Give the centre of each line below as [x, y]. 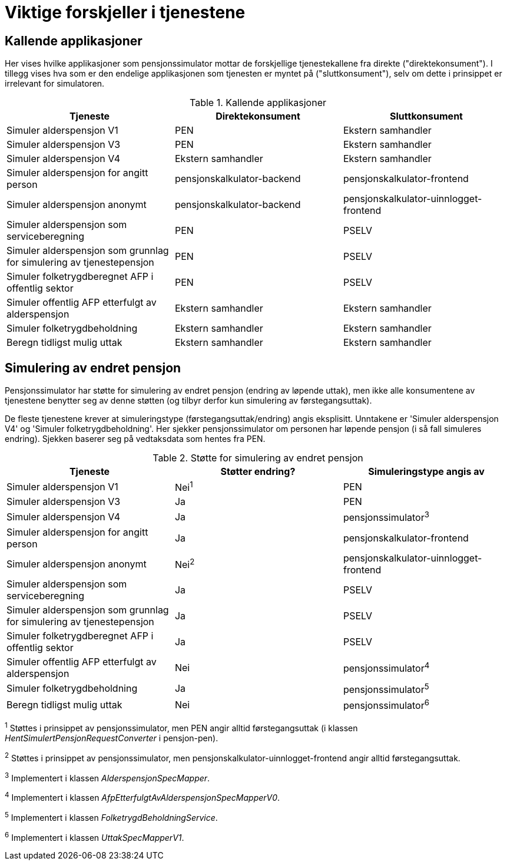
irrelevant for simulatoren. [55, 84]
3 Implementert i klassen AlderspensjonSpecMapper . [107, 777]
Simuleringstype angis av [426, 472]
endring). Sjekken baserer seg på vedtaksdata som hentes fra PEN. [135, 439]
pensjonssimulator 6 [386, 705]
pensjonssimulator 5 [386, 688]
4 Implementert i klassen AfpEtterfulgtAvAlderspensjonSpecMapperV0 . [142, 797]
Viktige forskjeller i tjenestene [125, 12]
